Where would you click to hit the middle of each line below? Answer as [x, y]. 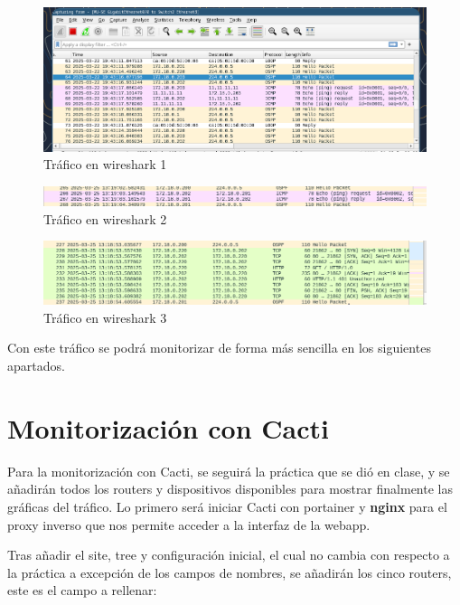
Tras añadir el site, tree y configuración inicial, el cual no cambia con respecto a [229, 555]
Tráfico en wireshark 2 [105, 218]
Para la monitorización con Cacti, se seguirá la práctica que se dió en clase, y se [229, 471]
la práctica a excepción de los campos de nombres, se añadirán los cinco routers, [230, 572]
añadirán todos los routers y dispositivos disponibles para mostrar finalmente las [230, 489]
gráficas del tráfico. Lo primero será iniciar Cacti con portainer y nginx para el [227, 506]
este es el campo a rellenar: [82, 590]
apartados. [36, 366]
